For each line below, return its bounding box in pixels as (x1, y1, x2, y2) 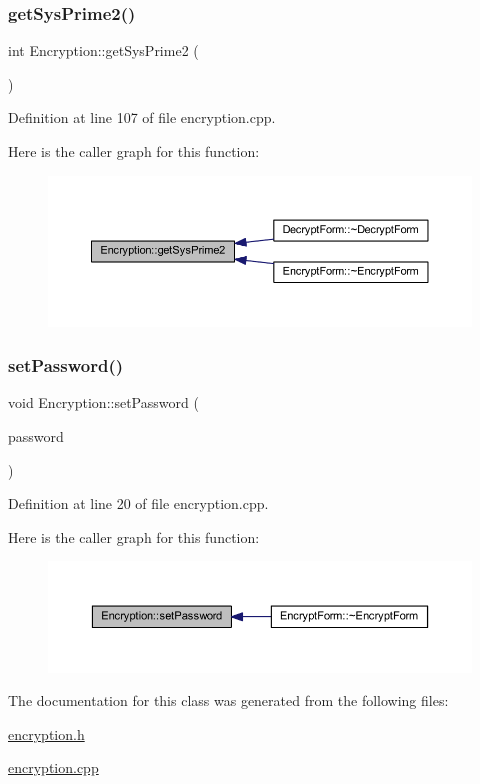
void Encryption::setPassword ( (8, 392, 199, 413)
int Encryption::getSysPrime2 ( (8, 40, 199, 61)
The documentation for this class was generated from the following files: (8, 690, 449, 711)
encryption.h (8, 723, 85, 744)
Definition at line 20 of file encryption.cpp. (8, 493, 269, 514)
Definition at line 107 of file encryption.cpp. (8, 107, 276, 128)
